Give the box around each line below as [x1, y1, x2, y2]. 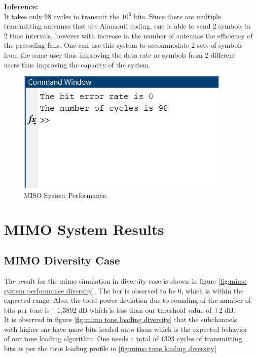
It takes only [4, 11, 42, 21]
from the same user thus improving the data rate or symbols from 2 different [4, 49, 236, 60]
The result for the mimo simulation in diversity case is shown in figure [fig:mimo [4, 275, 247, 286]
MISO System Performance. [24, 190, 108, 200]
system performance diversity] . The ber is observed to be [4, 285, 176, 295]
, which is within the [181, 285, 244, 295]
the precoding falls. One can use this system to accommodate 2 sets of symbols [4, 40, 243, 50]
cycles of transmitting [177, 333, 242, 344]
